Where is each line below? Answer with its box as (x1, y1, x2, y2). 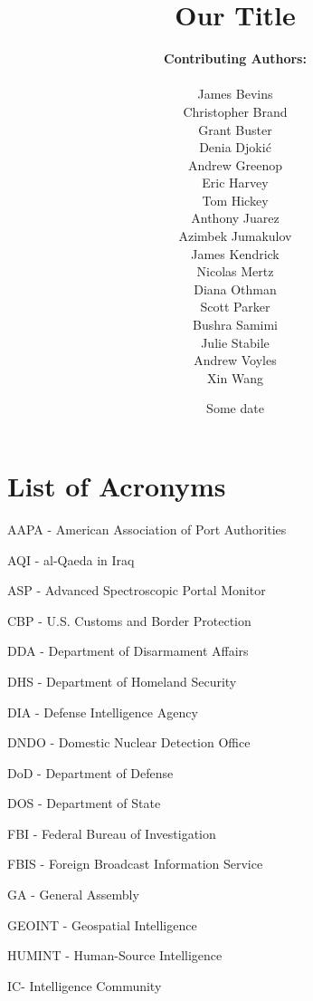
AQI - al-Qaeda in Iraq (7, 550, 135, 569)
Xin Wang (207, 368, 263, 387)
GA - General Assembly (7, 885, 139, 904)
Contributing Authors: (164, 49, 307, 68)
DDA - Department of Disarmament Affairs (7, 641, 249, 660)
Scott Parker (200, 297, 270, 316)
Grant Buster (198, 120, 272, 139)
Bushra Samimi (192, 315, 279, 334)
